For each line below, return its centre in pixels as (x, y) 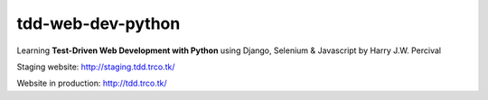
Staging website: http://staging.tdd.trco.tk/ (96, 67)
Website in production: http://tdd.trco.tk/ (92, 83)
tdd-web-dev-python (99, 23)
